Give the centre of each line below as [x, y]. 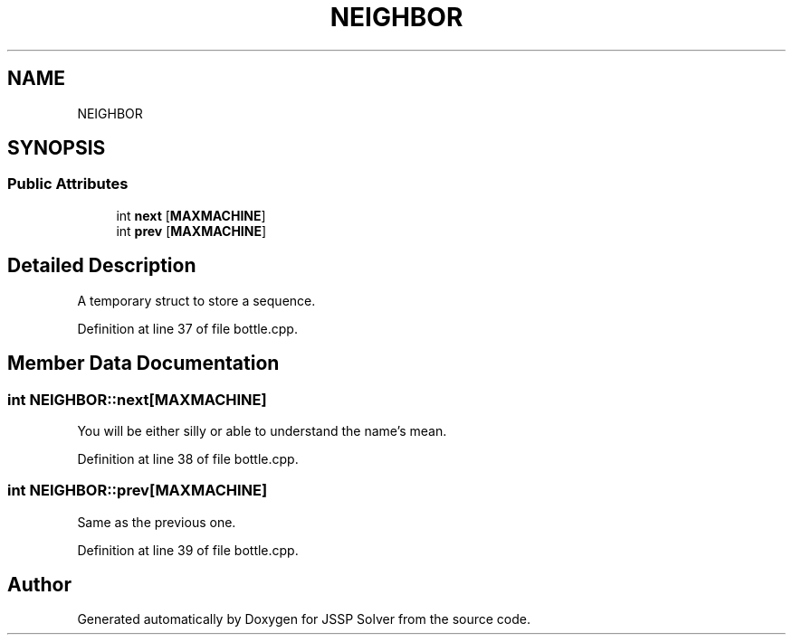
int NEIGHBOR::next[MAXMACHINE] [137, 399]
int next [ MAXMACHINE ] [191, 215]
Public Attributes [68, 184]
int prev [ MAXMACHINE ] [191, 231]
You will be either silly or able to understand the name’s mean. [262, 430]
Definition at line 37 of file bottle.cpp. [187, 328]
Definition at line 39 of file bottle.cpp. [188, 550]
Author [39, 585]
